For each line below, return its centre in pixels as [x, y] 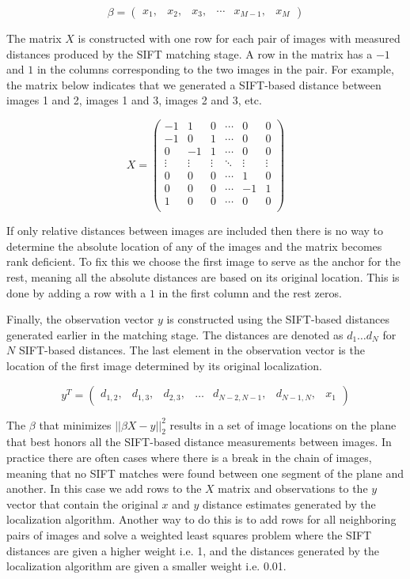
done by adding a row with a [76, 292]
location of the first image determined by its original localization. [164, 366]
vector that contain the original [82, 503]
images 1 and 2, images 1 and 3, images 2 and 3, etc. [134, 100]
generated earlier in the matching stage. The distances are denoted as [175, 334]
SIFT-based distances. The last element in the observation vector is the [192, 350]
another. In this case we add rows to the [104, 488]
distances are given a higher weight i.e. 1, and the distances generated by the [193, 550]
